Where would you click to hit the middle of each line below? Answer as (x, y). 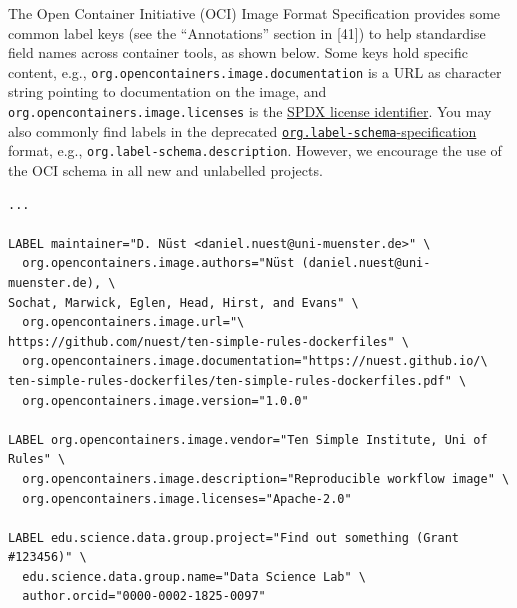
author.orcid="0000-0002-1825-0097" (144, 596)
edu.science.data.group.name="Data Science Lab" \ (194, 576)
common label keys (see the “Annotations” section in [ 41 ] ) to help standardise (247, 32)
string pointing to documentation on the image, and (167, 91)
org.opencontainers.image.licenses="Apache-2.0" (187, 498)
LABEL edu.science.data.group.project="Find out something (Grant (234, 537)
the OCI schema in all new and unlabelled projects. (165, 170)
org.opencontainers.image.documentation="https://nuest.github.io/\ (255, 361)
